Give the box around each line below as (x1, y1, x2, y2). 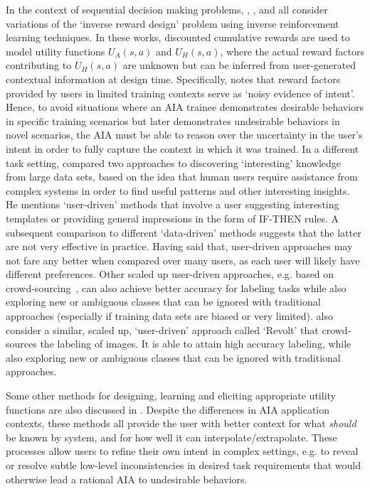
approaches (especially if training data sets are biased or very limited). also (6, 308, 333, 323)
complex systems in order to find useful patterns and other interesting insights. (6, 183, 350, 198)
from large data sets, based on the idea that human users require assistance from (6, 169, 358, 184)
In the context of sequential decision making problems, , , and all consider (6, 2, 328, 16)
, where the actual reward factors (220, 43, 364, 58)
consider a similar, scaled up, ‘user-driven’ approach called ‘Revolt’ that (6, 322, 319, 337)
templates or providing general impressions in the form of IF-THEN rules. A (6, 210, 339, 225)
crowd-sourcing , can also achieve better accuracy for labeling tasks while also (6, 280, 347, 295)
